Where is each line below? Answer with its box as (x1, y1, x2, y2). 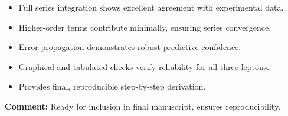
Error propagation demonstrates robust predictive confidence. (18, 41, 241, 53)
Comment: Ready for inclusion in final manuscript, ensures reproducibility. (5, 100, 281, 112)
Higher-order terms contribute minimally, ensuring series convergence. (18, 21, 271, 33)
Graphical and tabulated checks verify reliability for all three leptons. (18, 60, 270, 72)
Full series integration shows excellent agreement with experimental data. (18, 1, 284, 13)
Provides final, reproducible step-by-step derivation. (18, 80, 206, 92)
